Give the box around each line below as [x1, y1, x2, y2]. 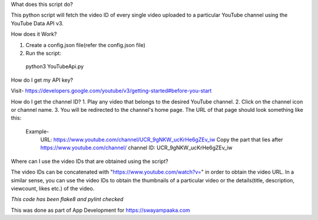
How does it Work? [11, 31, 57, 38]
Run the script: [25, 49, 61, 56]
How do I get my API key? [11, 76, 74, 84]
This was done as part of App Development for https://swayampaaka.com [11, 206, 191, 214]
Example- [25, 128, 49, 135]
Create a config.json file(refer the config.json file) [25, 41, 145, 48]
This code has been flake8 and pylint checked [11, 196, 124, 203]
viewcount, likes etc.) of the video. [11, 185, 95, 192]
